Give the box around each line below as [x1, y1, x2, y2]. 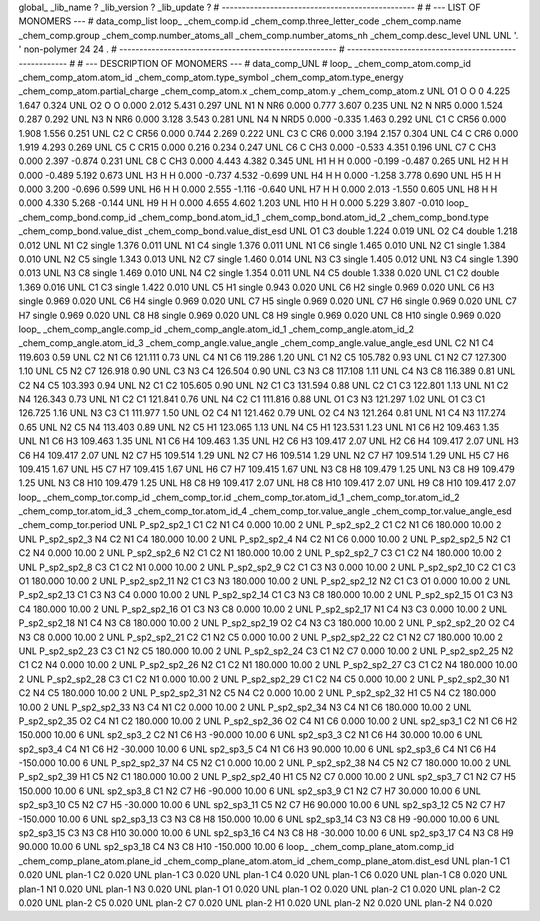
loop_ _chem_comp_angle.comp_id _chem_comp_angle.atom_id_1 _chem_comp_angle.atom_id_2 [18, 323, 415, 335]
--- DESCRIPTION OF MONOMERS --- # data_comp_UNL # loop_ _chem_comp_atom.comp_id [85, 57, 472, 69]
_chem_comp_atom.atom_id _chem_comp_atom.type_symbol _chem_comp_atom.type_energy [18, 71, 404, 83]
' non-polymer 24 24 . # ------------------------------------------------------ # [18, 43, 345, 55]
